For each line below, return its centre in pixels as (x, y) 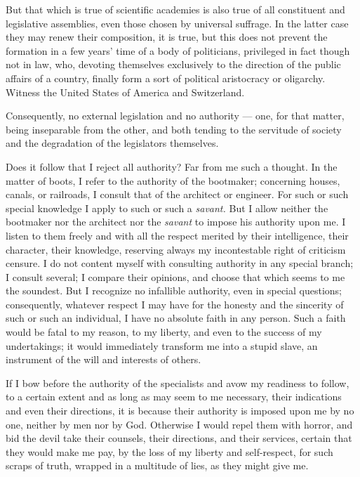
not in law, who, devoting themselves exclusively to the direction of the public (173, 64)
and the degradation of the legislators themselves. (112, 143)
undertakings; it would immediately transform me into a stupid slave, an (162, 345)
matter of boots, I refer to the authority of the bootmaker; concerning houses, (173, 180)
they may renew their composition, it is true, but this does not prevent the (167, 37)
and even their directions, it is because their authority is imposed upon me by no (180, 411)
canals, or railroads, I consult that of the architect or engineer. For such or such (177, 194)
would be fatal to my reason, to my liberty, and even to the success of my (164, 332)
